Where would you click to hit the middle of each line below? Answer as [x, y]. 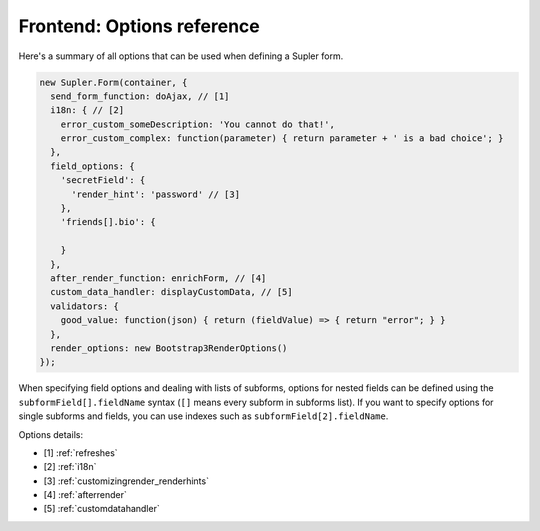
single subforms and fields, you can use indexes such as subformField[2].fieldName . [203, 416]
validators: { [85, 306]
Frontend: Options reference [139, 26]
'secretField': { [103, 180]
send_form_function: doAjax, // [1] [140, 96]
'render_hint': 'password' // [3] [155, 194]
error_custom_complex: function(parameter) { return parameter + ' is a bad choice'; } [282, 138]
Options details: [51, 434]
